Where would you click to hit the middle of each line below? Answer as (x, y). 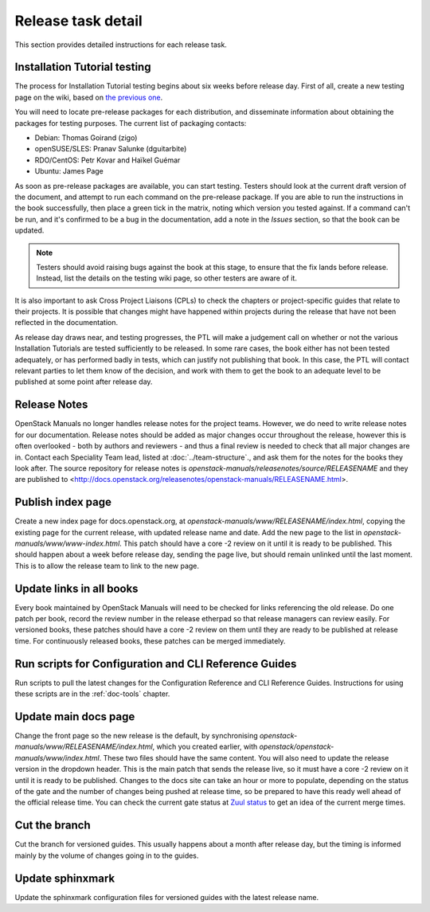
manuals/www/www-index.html (67, 543)
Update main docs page (75, 716)
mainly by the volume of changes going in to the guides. (107, 855)
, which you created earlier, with (205, 747)
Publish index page (63, 502)
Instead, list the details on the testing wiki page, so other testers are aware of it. (167, 278)
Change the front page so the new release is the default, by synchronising (136, 736)
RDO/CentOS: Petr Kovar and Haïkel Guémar (107, 160)
